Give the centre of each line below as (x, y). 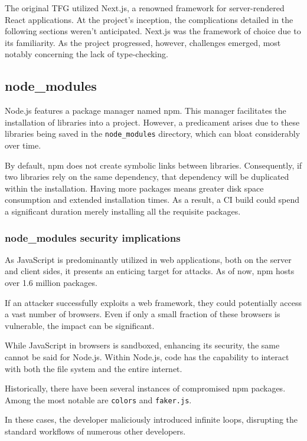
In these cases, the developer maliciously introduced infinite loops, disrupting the (151, 419)
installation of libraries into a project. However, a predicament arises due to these (152, 122)
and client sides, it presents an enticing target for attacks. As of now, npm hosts (150, 271)
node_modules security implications (93, 237)
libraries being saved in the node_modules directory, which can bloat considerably (153, 134)
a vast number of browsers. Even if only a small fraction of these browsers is (143, 314)
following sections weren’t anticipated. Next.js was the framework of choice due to (153, 31)
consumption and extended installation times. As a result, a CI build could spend (152, 200)
